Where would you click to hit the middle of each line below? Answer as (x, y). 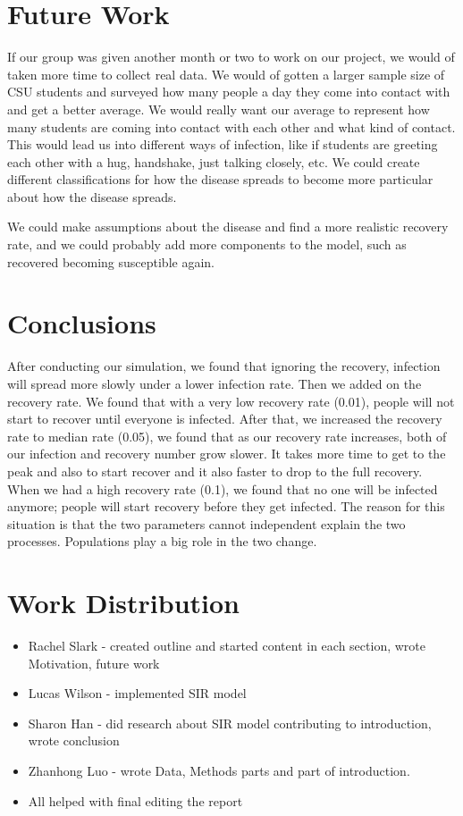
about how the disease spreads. (92, 196)
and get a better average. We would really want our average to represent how (219, 109)
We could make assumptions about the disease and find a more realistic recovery (228, 227)
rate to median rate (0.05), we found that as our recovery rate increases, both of (227, 436)
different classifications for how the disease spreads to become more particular (220, 179)
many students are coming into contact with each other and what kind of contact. (231, 126)
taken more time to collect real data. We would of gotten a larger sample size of (226, 74)
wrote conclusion (74, 740)
